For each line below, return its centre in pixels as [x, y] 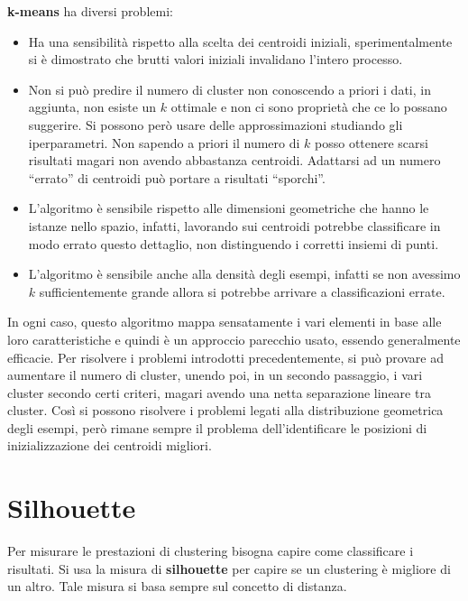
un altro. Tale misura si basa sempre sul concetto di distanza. [177, 586]
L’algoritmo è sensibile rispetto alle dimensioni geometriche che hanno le [229, 208]
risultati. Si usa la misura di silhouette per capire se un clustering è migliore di [229, 568]
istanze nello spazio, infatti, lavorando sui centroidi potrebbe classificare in [234, 225]
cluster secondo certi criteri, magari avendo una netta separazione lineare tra [219, 392]
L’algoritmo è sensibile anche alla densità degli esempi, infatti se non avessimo [244, 274]
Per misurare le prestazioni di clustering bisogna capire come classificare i [211, 551]
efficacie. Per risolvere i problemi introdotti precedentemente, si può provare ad [226, 357]
